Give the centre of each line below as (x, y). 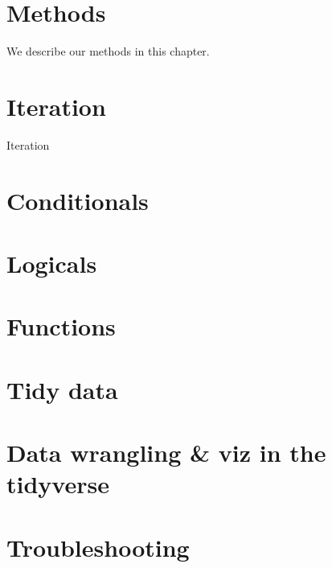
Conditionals (78, 200)
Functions (61, 326)
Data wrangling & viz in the (166, 453)
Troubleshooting (98, 547)
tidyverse (58, 484)
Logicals (52, 263)
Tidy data (62, 389)
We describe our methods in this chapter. (108, 51)
